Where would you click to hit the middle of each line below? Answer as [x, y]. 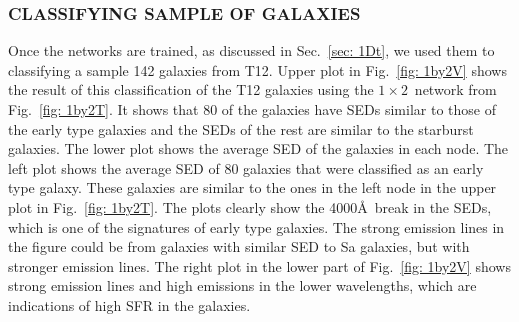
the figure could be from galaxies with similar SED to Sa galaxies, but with [239, 246]
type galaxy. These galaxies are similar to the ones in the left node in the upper [252, 187]
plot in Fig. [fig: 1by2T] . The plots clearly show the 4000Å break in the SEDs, [250, 206]
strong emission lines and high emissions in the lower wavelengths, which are [242, 285]
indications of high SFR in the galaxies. [129, 304]
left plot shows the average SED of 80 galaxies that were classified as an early [246, 167]
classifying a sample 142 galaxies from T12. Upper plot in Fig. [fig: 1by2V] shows [257, 69]
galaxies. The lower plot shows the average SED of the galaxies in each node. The [258, 148]
